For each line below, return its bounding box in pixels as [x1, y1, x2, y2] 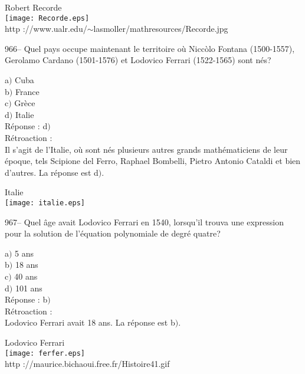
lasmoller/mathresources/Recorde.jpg [93, 22, 228, 35]
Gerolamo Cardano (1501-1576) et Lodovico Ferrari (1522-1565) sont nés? [5, 54, 271, 66]
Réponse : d [5, 120, 48, 132]
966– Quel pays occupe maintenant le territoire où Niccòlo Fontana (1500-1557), [5, 42, 295, 54]
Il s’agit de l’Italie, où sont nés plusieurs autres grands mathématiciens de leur [5, 143, 288, 155]
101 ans [15, 281, 42, 294]
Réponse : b [5, 293, 48, 306]
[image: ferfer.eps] [5, 349, 86, 357]
